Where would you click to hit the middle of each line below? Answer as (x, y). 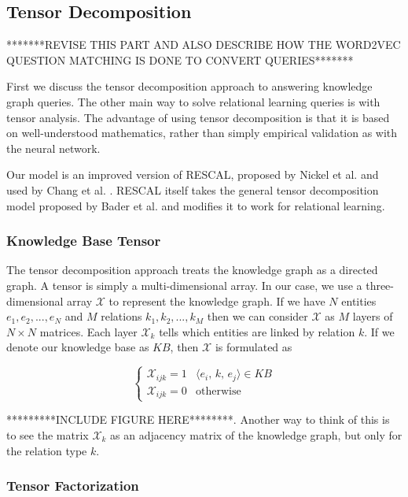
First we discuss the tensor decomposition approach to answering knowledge (189, 86)
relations (121, 316)
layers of (373, 316)
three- (380, 285)
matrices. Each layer (88, 331)
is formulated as (254, 347)
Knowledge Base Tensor (84, 241)
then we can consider (257, 316)
